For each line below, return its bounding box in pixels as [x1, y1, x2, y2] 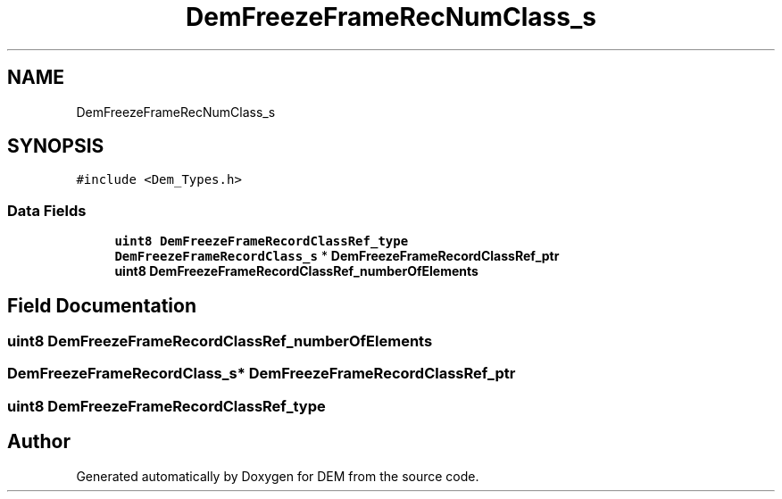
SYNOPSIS [7, 135, 104, 158]
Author [7, 430, 71, 453]
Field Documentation [7, 294, 196, 317]
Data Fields [7, 201, 87, 220]
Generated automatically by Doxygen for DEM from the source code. [76, 468, 479, 484]
